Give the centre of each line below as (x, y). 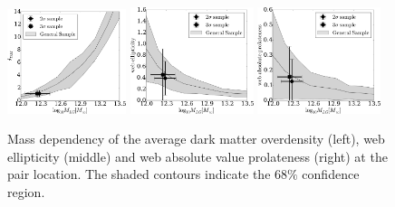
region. (26, 191)
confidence (331, 174)
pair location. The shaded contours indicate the (139, 174)
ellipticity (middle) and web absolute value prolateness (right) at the (197, 156)
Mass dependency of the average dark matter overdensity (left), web (196, 139)
